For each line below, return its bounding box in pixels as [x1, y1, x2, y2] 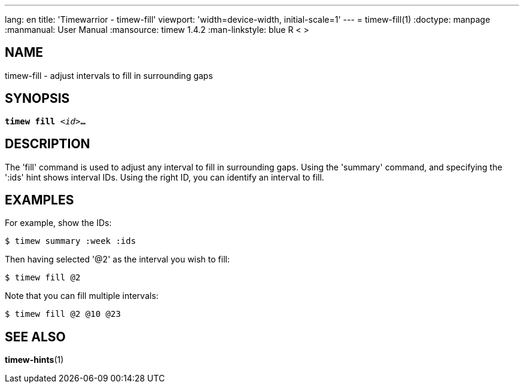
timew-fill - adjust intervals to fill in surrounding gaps [5, 70, 213, 81]
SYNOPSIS [5, 91, 70, 106]
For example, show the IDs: [5, 218, 112, 228]
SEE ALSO [5, 329, 66, 344]
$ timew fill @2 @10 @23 [5, 309, 121, 319]
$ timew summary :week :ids [5, 236, 136, 246]
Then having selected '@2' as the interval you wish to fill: [5, 254, 230, 265]
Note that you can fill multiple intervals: [5, 291, 159, 301]
